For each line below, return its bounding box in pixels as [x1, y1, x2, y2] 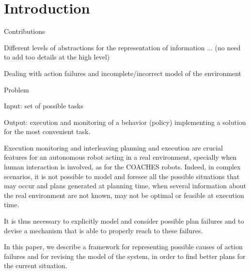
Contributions [4, 26, 45, 36]
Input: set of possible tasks [4, 101, 83, 111]
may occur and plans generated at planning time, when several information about [4, 181, 247, 191]
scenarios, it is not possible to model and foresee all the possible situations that [4, 171, 240, 181]
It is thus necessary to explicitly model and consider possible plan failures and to [4, 216, 244, 226]
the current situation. [4, 260, 67, 271]
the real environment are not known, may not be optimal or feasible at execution [4, 190, 244, 200]
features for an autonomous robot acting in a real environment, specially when [4, 152, 237, 162]
